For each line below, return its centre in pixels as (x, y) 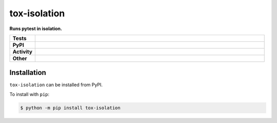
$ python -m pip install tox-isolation (70, 108)
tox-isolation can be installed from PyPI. (56, 85)
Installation (28, 73)
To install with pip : (29, 94)
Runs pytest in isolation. (36, 29)
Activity (23, 52)
